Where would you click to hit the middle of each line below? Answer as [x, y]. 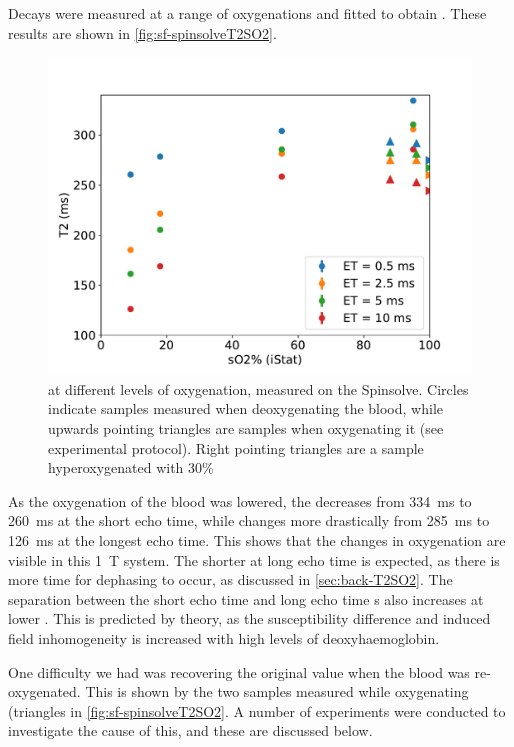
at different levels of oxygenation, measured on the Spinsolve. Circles [258, 388]
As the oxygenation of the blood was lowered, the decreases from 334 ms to [240, 500]
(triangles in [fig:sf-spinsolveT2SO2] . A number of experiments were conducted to [257, 710]
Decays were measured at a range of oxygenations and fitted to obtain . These [247, 13]
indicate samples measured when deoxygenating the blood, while [245, 408]
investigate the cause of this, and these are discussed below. [190, 730]
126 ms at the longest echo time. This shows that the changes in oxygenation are [257, 539]
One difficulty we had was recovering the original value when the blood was [239, 671]
